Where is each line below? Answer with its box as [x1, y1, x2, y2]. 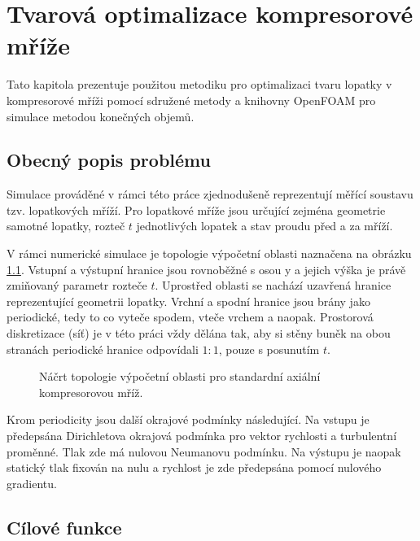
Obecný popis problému [7, 147, 211, 172]
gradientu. [7, 474, 57, 491]
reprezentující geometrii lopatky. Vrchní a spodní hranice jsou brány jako [7, 292, 370, 309]
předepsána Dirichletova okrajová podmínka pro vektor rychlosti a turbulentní [7, 427, 397, 444]
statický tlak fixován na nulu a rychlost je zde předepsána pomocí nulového [7, 459, 382, 476]
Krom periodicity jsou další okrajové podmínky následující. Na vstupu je [7, 411, 370, 428]
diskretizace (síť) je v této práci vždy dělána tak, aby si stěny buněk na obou [7, 325, 391, 342]
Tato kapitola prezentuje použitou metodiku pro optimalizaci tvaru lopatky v [7, 76, 392, 93]
